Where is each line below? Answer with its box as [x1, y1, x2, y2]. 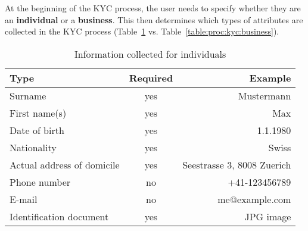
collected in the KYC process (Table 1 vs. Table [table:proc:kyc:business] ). [5, 25, 279, 38]
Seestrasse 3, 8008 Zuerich [182, 157, 291, 171]
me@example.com [217, 192, 291, 206]
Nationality [10, 140, 57, 154]
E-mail [10, 192, 38, 206]
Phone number [10, 174, 71, 189]
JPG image [244, 209, 291, 223]
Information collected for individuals [74, 46, 226, 61]
